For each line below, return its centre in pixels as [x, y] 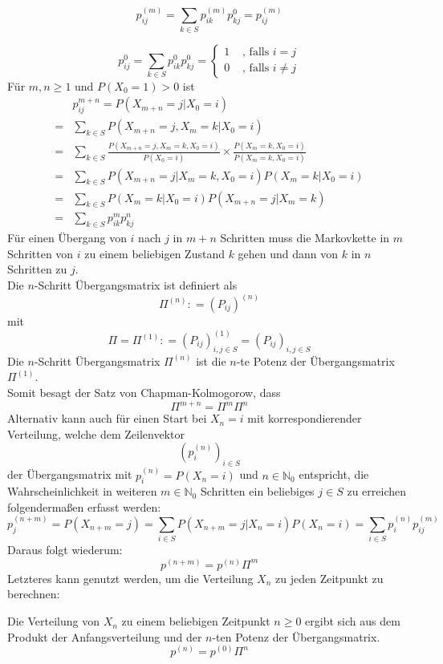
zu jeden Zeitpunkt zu [329, 578]
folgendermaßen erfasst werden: [84, 506]
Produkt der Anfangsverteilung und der [105, 636]
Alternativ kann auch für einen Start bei [107, 418]
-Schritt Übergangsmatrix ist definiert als [136, 284]
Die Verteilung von [53, 621]
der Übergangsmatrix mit [70, 474]
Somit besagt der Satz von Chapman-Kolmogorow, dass [144, 392]
